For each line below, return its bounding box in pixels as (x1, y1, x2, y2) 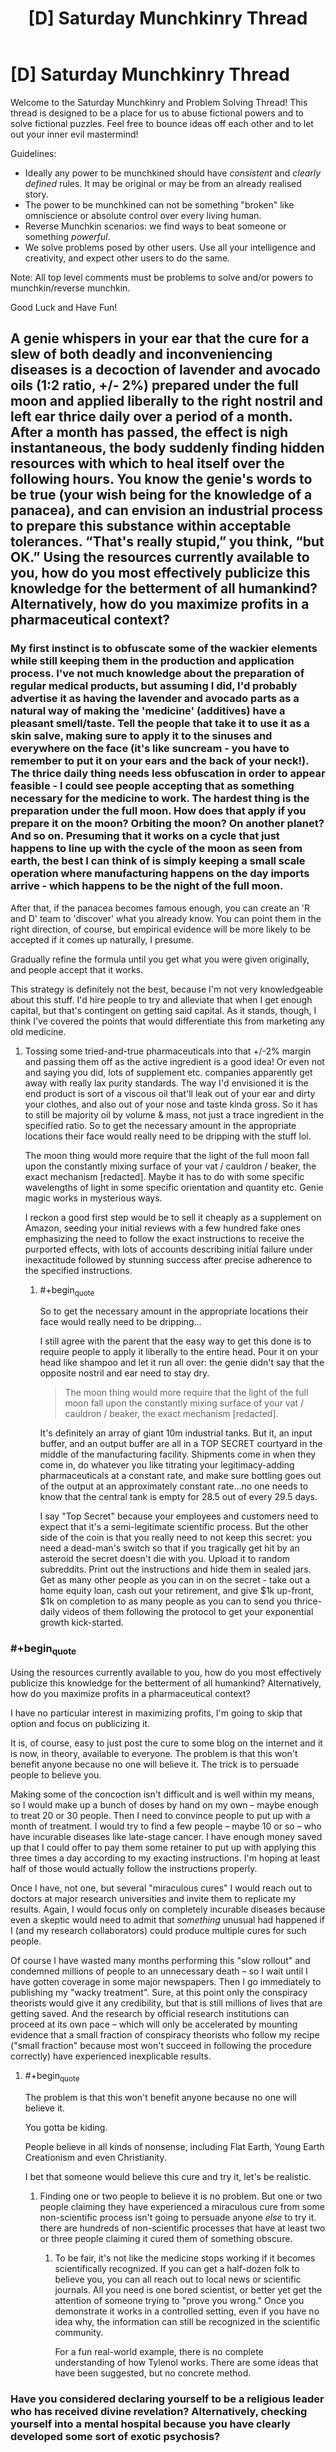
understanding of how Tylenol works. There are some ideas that (54, 2356, 319, 2368)
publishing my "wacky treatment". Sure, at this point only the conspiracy (10, 1986, 308, 1998)
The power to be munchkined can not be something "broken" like (24, 198, 295, 211)
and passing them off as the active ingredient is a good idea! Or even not (24, 1055, 325, 1067)
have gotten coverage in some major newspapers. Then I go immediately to (10, 1975, 322, 1987)
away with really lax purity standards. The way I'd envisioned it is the (24, 1077, 309, 1089)
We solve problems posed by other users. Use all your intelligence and (24, 241, 317, 253)
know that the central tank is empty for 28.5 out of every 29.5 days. (39, 1491, 318, 1503)
